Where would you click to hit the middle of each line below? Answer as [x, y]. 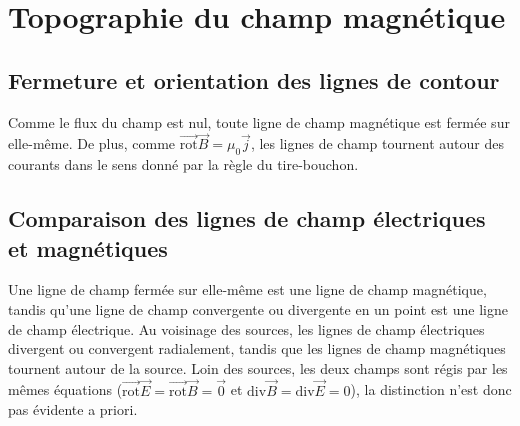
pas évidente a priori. [73, 409]
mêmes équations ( [65, 389]
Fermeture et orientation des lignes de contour [254, 79]
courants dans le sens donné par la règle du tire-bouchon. [183, 164]
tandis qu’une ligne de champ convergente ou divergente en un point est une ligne [258, 308]
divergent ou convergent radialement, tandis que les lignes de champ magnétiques [257, 348]
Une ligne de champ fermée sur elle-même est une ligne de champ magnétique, [247, 289]
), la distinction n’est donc [431, 389]
